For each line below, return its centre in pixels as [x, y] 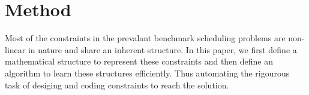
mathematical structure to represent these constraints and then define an [139, 61]
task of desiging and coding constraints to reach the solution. [117, 85]
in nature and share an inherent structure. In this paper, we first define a [162, 49]
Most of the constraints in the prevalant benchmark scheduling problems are [145, 38]
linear [15, 49]
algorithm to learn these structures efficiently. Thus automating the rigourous [147, 73]
